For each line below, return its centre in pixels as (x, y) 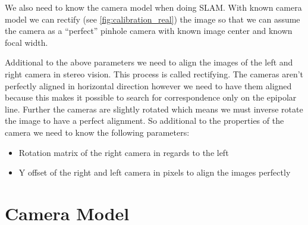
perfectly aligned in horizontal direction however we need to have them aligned (148, 85)
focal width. (26, 42)
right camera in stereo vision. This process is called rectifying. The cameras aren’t (154, 74)
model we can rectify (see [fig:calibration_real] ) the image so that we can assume (153, 19)
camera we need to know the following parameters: (97, 132)
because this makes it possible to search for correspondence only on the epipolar (151, 97)
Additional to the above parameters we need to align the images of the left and (149, 62)
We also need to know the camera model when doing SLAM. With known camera (153, 7)
